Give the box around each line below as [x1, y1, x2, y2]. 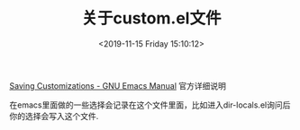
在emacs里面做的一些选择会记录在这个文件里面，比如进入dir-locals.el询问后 [9, 100, 291, 110]
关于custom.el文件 [81, 8, 222, 29]
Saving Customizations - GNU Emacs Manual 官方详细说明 [9, 80, 227, 91]
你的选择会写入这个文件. [9, 110, 99, 121]
